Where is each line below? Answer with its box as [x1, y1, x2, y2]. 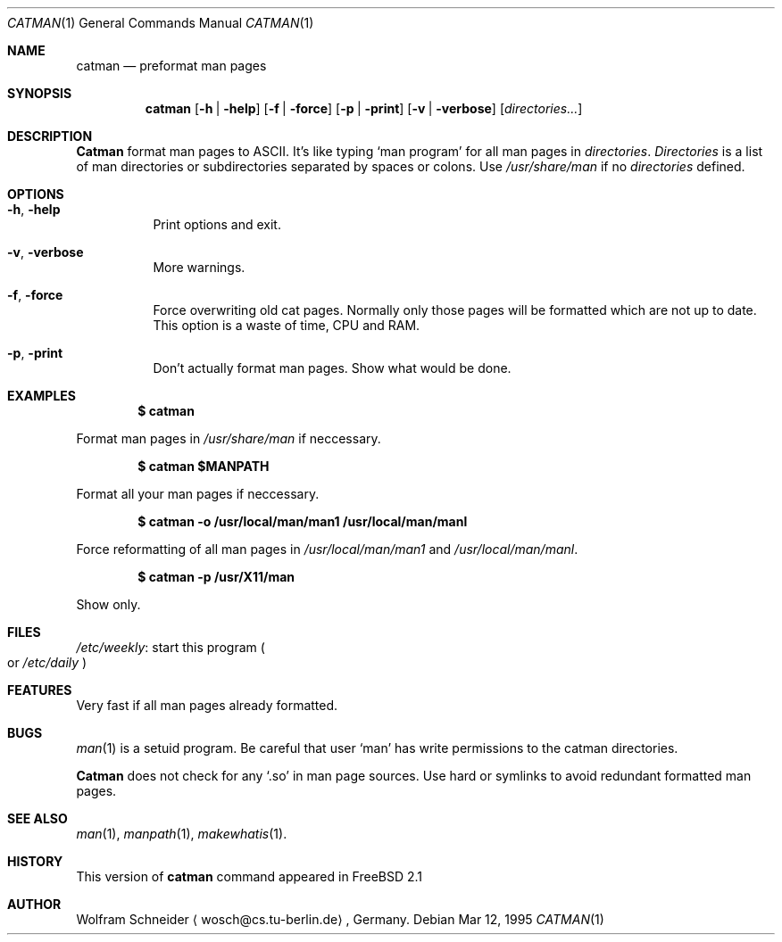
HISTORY [7, 854, 63, 869]
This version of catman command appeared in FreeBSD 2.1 [76, 869, 423, 884]
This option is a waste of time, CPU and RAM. [153, 318, 420, 333]
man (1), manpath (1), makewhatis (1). [76, 826, 287, 841]
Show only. [76, 597, 141, 612]
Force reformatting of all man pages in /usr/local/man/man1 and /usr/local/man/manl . [76, 541, 578, 557]
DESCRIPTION [7, 128, 93, 144]
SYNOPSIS [7, 86, 72, 101]
